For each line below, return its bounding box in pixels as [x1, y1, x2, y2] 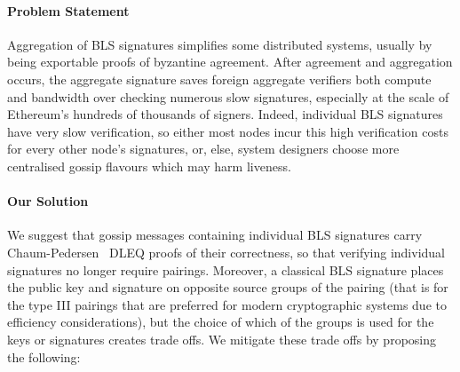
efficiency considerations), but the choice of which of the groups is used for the [7, 313, 434, 331]
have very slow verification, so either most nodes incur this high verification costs [7, 122, 448, 140]
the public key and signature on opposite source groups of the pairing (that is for [7, 278, 448, 297]
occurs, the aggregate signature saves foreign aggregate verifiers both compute [7, 69, 432, 88]
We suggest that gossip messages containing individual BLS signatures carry [7, 226, 423, 244]
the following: [7, 347, 81, 366]
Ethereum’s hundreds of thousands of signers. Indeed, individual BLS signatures [7, 105, 443, 123]
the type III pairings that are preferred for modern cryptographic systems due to [7, 295, 447, 313]
